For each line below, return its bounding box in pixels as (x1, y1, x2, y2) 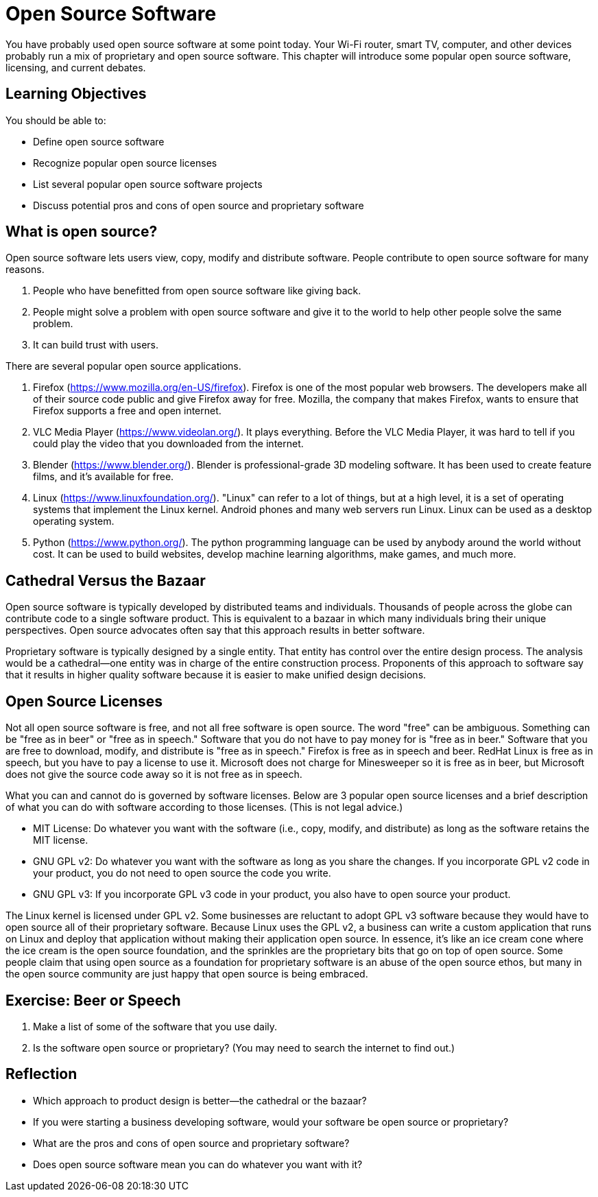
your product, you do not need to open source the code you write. (33, 867, 331, 879)
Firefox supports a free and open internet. (33, 405, 222, 417)
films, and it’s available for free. (33, 471, 174, 483)
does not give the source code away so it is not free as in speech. (5, 768, 302, 781)
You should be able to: (5, 114, 106, 126)
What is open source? (5, 223, 158, 241)
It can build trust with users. (33, 339, 159, 351)
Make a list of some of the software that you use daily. (33, 1020, 278, 1032)
